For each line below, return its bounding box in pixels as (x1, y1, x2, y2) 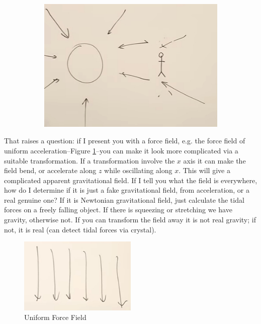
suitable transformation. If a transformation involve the (4, 155, 175, 166)
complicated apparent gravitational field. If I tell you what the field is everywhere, (4, 175, 257, 185)
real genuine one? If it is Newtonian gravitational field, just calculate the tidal (4, 194, 244, 205)
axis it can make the (183, 155, 246, 166)
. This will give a (179, 165, 230, 176)
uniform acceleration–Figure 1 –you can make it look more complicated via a (4, 145, 238, 155)
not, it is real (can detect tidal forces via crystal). (4, 224, 156, 234)
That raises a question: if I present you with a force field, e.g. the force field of (4, 135, 245, 146)
